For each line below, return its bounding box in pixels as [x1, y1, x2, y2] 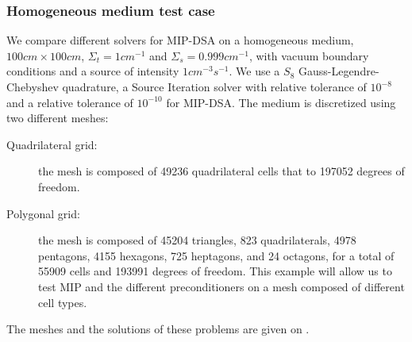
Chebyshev [6, 79, 59, 94]
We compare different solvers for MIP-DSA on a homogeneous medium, [6, 32, 354, 48]
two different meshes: [6, 110, 109, 126]
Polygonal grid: [6, 205, 80, 221]
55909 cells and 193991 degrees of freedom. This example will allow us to [38, 263, 392, 279]
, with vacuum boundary [248, 47, 369, 63]
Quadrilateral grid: [6, 136, 98, 152]
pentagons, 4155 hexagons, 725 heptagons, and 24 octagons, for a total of [38, 247, 395, 263]
